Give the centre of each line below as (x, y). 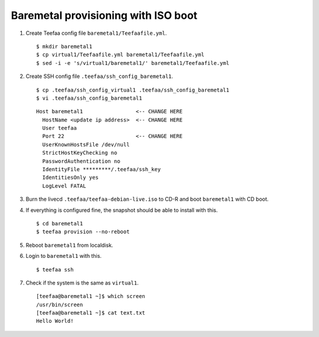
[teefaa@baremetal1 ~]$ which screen (91, 296)
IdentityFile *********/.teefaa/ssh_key (102, 169)
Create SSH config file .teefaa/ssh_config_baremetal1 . (100, 76)
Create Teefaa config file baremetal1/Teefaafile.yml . (96, 33)
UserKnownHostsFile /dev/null (86, 144)
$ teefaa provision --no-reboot (83, 232)
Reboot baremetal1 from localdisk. (69, 245)
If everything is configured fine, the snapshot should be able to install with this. (122, 210)
